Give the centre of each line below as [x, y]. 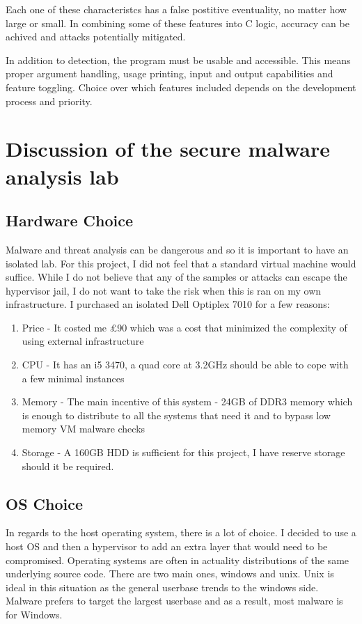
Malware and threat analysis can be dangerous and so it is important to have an [177, 249]
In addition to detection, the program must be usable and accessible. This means [178, 60]
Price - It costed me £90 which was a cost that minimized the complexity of [184, 327]
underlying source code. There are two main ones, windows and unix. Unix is [170, 574]
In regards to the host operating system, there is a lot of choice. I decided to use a [181, 532]
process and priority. [49, 101]
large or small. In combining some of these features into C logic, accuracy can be [178, 23]
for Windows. [34, 614]
